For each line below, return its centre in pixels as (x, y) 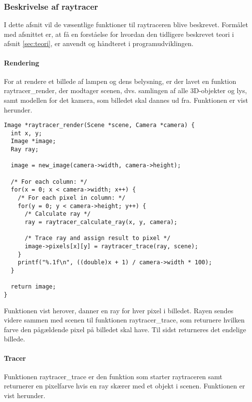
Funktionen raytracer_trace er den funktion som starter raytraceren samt (113, 376)
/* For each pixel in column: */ (71, 198)
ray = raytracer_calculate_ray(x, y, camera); (101, 222)
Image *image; (33, 141)
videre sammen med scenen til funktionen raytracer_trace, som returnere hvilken (124, 320)
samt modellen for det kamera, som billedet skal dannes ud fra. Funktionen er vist (126, 100)
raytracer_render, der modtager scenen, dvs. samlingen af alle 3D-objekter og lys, (126, 90)
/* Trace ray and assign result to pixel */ (97, 238)
